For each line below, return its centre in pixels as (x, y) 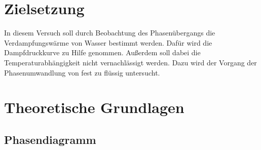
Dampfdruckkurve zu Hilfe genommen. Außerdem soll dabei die (102, 52)
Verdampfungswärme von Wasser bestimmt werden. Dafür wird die (108, 42)
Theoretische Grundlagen (94, 107)
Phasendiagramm (50, 139)
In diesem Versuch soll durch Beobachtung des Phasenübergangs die (110, 33)
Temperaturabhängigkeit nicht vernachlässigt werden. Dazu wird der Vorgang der (130, 62)
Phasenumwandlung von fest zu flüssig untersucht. (82, 72)
